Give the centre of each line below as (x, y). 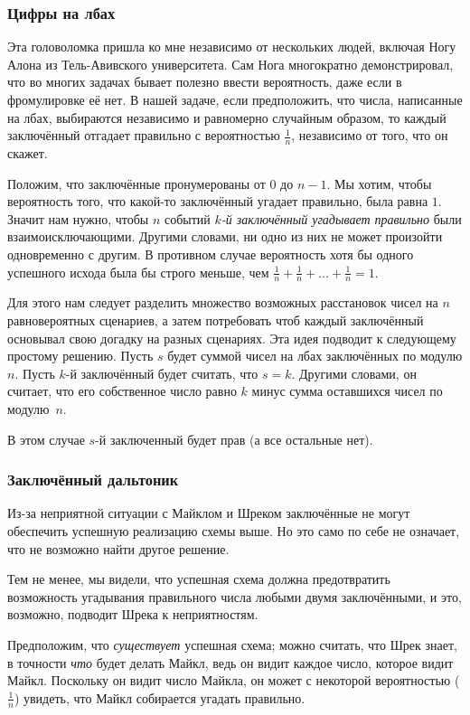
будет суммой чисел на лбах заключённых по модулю (315, 356)
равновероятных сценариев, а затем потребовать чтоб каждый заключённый (216, 320)
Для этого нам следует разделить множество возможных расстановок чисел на (223, 302)
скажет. (28, 153)
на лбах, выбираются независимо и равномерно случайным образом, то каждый (227, 117)
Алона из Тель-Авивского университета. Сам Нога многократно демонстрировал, (230, 64)
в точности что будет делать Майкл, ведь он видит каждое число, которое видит (230, 662)
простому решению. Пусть (80, 356)
